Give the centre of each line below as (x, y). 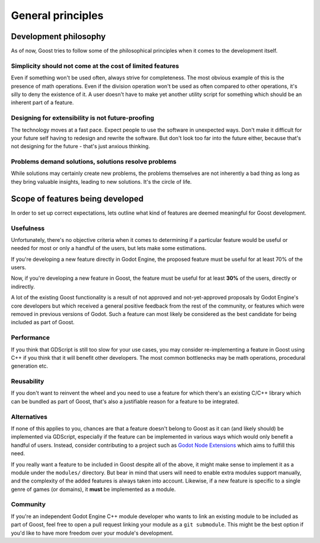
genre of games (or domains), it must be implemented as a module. (93, 489)
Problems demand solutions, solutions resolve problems (94, 162)
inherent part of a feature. (42, 103)
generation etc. (30, 366)
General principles (57, 15)
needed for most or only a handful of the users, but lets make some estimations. (109, 248)
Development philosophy (58, 36)
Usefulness (28, 228)
